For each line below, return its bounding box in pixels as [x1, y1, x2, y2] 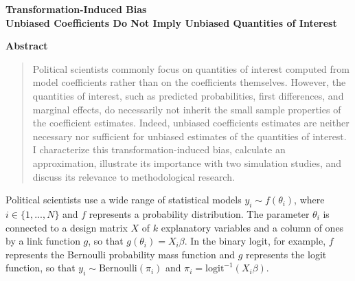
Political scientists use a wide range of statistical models [5, 192, 242, 207]
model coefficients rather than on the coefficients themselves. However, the [32, 75, 346, 89]
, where [294, 192, 325, 207]
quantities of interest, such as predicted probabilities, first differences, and [32, 88, 344, 102]
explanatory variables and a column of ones [161, 220, 344, 234]
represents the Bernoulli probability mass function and [5, 247, 235, 261]
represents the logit [245, 247, 327, 261]
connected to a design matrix [5, 220, 128, 234]
